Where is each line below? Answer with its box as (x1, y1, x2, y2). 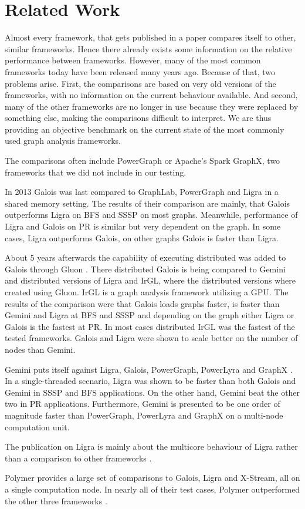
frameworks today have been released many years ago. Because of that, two (5, 65, 276, 77)
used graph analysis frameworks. (5, 134, 121, 147)
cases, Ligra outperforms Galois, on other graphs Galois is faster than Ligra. (5, 231, 279, 244)
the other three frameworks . (5, 494, 107, 507)
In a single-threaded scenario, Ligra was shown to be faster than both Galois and (5, 375, 296, 387)
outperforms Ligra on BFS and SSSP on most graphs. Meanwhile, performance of (5, 208, 298, 221)
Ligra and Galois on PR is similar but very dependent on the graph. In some (5, 220, 281, 232)
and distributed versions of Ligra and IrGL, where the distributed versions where (5, 274, 296, 286)
